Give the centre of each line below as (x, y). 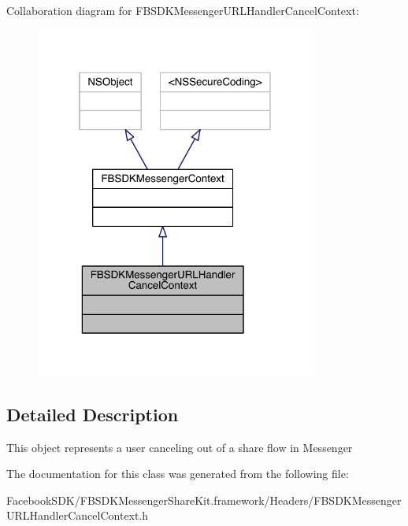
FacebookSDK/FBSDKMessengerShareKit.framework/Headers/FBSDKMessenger (204, 500)
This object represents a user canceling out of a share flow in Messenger (180, 447)
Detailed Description (93, 414)
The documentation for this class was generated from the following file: (178, 474)
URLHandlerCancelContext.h (78, 515)
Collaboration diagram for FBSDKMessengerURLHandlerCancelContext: (183, 10)
